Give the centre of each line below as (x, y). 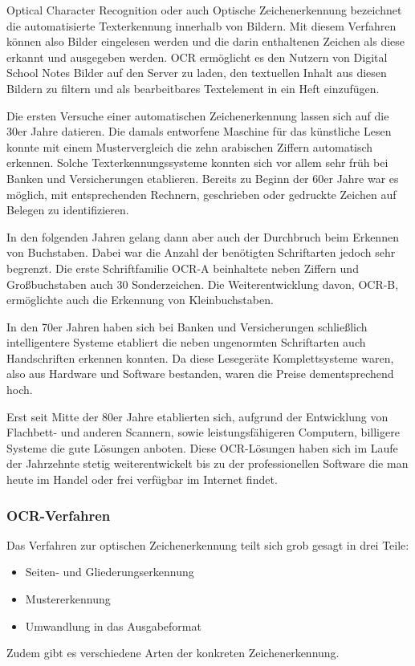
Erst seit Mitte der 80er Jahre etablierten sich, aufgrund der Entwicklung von (197, 416)
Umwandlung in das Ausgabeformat (113, 625)
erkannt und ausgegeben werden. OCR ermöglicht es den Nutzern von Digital (197, 57)
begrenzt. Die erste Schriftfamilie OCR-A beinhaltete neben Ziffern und (183, 268)
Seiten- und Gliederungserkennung (110, 572)
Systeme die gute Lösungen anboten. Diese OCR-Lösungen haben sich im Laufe (202, 447)
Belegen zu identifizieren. (68, 210)
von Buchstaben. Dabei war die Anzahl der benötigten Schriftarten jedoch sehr (201, 252)
